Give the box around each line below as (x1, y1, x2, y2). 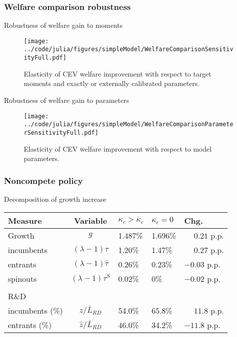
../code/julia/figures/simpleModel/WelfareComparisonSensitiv (24, 46, 234, 53)
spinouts (8, 272, 37, 284)
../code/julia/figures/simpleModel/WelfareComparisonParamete (24, 121, 234, 128)
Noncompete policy (4, 174, 83, 186)
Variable (74, 214, 107, 226)
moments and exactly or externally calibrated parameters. (24, 78, 200, 88)
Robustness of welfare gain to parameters (4, 94, 129, 105)
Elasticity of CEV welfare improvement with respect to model (24, 143, 212, 154)
